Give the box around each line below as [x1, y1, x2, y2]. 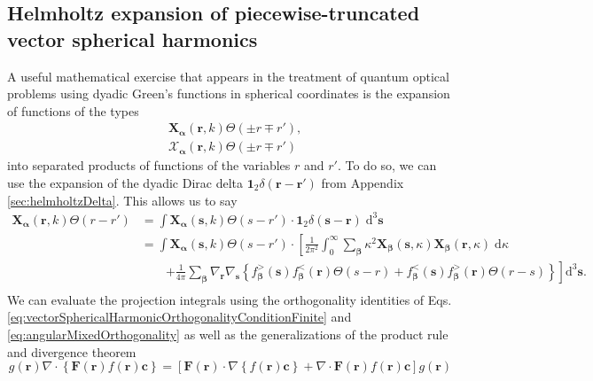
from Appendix [321, 174, 404, 192]
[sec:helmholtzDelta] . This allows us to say [7, 190, 238, 209]
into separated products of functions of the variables [7, 156, 291, 175]
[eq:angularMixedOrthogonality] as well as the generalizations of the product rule [7, 325, 449, 344]
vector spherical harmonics [7, 25, 258, 52]
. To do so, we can [337, 156, 437, 175]
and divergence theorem [7, 342, 137, 361]
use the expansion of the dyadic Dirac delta [7, 174, 243, 192]
